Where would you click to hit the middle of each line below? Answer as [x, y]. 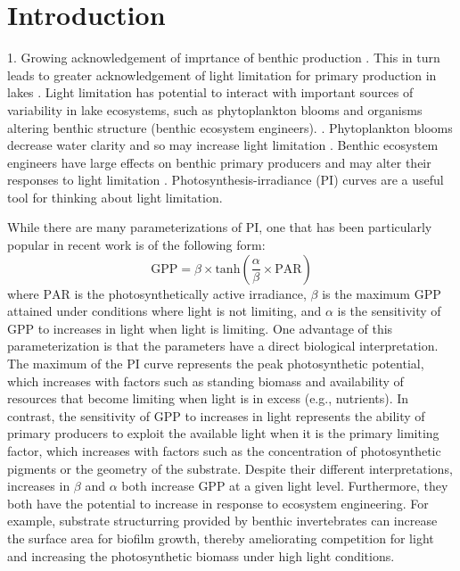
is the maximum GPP [382, 293]
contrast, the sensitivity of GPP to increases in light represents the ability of [216, 415]
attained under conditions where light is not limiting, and [164, 311]
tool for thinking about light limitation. [115, 197]
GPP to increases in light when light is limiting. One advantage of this [200, 328]
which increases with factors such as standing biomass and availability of [205, 381]
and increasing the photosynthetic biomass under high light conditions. [201, 555]
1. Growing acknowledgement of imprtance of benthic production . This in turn [224, 58]
